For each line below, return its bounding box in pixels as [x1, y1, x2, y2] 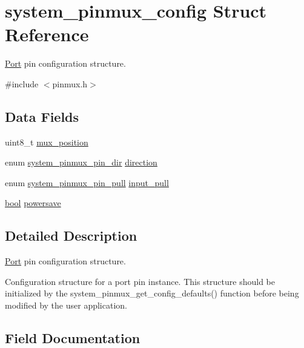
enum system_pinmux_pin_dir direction [5, 156, 157, 169]
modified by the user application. [5, 299, 127, 312]
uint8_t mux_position [5, 135, 88, 148]
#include [5, 77, 39, 90]
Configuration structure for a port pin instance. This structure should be [5, 275, 275, 287]
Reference [5, 22, 89, 47]
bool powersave [5, 196, 61, 209]
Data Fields [5, 107, 79, 125]
